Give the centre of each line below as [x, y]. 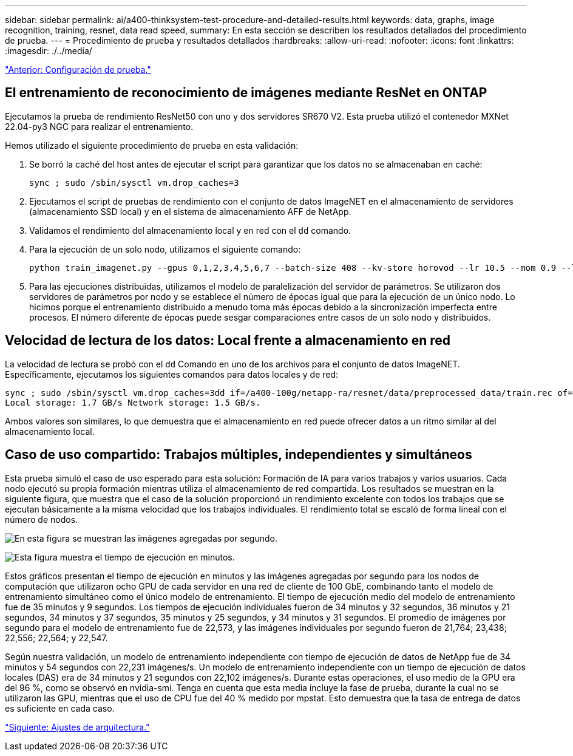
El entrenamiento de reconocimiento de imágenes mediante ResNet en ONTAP [246, 93]
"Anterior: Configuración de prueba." [78, 70]
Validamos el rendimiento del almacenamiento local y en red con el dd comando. [190, 230]
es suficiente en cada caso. [60, 708]
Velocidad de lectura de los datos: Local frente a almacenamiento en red [228, 341]
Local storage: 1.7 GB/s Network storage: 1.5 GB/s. [133, 402]
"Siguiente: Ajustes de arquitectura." [77, 727]
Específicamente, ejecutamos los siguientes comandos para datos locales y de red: [172, 374]
